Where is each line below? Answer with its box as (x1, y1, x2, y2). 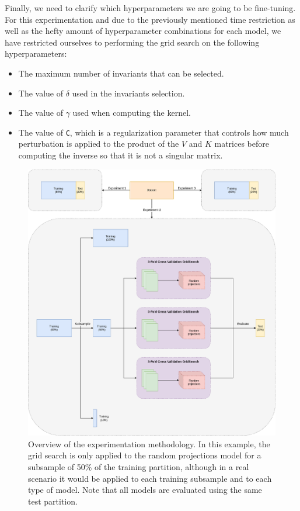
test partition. (28, 495, 78, 507)
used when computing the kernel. (72, 106, 191, 119)
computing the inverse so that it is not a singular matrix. (18, 149, 223, 161)
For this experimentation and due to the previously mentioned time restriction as (5, 13, 295, 25)
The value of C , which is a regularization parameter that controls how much (18, 126, 289, 138)
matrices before (214, 137, 269, 150)
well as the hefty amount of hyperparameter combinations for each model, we (5, 25, 281, 37)
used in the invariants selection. (72, 87, 185, 99)
